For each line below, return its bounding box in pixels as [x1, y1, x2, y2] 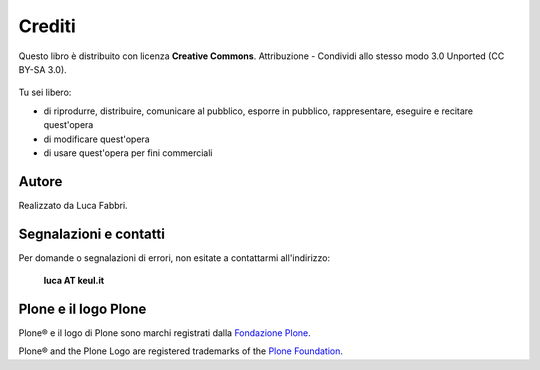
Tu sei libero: [18, 86, 72, 99]
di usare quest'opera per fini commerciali [43, 146, 214, 159]
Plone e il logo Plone [18, 300, 147, 317]
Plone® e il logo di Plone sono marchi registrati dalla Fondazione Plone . [18, 327, 312, 339]
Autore [18, 173, 63, 190]
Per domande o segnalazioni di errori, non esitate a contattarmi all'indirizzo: [18, 251, 330, 264]
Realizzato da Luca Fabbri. [18, 199, 129, 211]
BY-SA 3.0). [18, 63, 67, 75]
